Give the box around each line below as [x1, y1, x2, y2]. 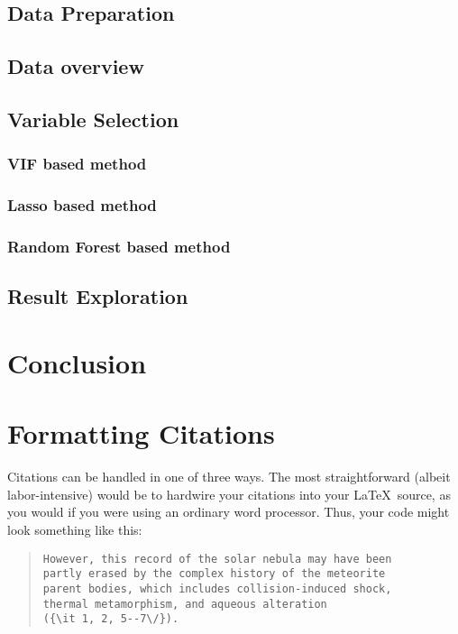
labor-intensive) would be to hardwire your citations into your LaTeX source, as [7, 484, 451, 503]
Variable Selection [7, 105, 179, 133]
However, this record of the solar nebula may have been [42, 552, 392, 565]
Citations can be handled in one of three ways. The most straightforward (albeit [7, 467, 451, 486]
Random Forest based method [7, 234, 231, 257]
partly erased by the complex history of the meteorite [42, 567, 386, 581]
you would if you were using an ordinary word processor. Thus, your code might [7, 502, 450, 521]
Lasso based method [7, 194, 157, 216]
